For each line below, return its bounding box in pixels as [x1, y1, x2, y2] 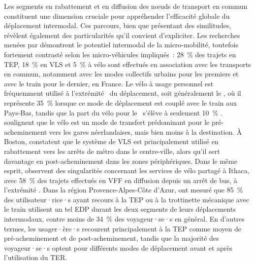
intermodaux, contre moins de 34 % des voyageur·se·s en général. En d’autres [4, 214, 245, 224]
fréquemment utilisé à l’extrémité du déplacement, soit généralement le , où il [4, 88, 241, 98]
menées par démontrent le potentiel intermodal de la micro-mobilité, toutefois [4, 39, 238, 50]
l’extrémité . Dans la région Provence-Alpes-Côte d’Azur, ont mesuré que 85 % [4, 185, 243, 195]
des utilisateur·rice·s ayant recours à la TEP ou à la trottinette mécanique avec [4, 194, 249, 204]
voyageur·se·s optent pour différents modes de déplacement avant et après [4, 242, 233, 253]
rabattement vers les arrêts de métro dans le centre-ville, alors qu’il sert [4, 146, 220, 156]
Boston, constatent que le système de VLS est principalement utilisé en [4, 136, 219, 147]
